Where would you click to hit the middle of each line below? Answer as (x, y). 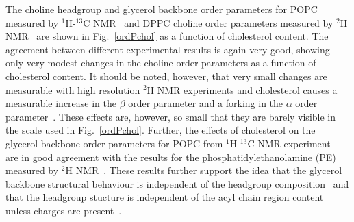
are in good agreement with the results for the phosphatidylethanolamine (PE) (171, 157)
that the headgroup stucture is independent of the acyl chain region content (165, 197)
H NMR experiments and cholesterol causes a (242, 89)
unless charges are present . (64, 210)
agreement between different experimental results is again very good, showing (168, 49)
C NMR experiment (289, 143)
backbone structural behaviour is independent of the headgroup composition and (177, 183)
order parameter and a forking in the (206, 103)
